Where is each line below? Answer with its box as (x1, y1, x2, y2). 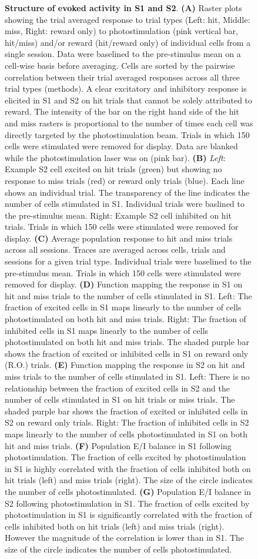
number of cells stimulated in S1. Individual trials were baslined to (5, 198, 245, 210)
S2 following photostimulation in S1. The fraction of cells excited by (5, 497, 250, 509)
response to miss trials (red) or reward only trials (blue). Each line (5, 174, 244, 186)
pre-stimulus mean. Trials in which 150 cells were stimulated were (5, 266, 241, 279)
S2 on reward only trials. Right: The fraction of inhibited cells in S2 (5, 416, 249, 429)
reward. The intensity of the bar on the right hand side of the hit (5, 105, 239, 118)
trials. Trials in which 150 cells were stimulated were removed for (5, 220, 239, 233)
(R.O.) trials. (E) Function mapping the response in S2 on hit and (5, 359, 245, 371)
